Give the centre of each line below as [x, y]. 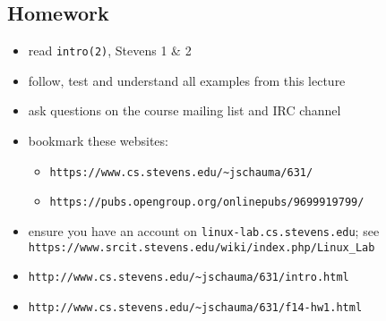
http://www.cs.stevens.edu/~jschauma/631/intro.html [189, 278]
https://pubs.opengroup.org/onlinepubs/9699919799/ [207, 203]
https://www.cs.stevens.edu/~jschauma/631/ [181, 172]
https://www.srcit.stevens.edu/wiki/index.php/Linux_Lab [202, 247]
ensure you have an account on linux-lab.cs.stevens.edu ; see [204, 230]
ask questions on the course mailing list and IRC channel [184, 110]
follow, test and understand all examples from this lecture [187, 80]
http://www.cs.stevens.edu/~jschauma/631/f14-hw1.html [195, 307]
